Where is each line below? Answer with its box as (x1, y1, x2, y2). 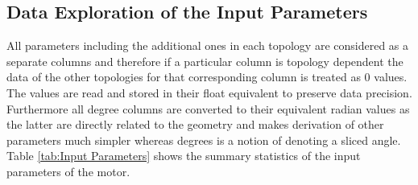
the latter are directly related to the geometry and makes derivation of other (6, 116, 384, 133)
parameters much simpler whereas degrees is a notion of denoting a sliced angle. (6, 131, 401, 148)
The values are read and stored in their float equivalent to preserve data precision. (6, 84, 412, 101)
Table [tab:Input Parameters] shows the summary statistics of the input (6, 147, 361, 164)
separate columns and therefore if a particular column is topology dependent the (6, 52, 404, 69)
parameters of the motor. (6, 162, 130, 179)
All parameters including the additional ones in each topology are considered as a (6, 37, 409, 54)
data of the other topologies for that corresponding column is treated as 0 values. (6, 68, 408, 85)
